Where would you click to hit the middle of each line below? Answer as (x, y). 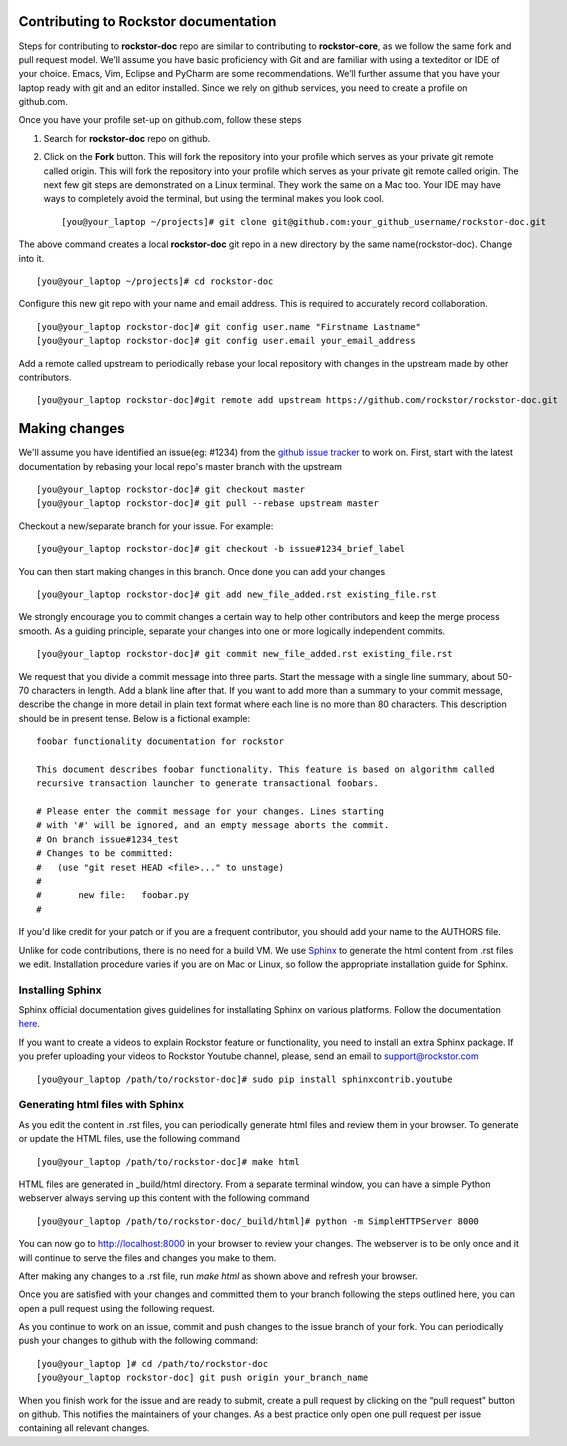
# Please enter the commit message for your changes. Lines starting (210, 811)
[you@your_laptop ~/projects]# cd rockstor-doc (155, 281)
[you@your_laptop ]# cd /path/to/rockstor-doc (152, 1363)
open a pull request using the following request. (116, 1308)
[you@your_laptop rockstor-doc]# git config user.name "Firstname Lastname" (229, 326)
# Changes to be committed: (105, 853)
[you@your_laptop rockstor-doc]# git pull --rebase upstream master (207, 503)
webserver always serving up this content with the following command (164, 1198)
